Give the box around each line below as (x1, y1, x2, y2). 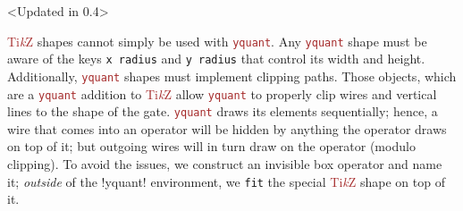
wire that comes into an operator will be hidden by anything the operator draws (7, 119, 447, 138)
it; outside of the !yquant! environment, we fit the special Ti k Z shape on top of (7, 172, 445, 190)
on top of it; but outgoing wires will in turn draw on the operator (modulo (7, 137, 416, 156)
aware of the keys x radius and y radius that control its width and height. (7, 49, 425, 68)
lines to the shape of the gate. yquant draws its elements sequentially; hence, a (7, 102, 438, 121)
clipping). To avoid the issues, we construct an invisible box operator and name (7, 155, 442, 173)
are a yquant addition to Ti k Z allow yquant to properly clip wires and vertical (7, 84, 437, 103)
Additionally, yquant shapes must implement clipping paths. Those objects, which (7, 66, 457, 85)
